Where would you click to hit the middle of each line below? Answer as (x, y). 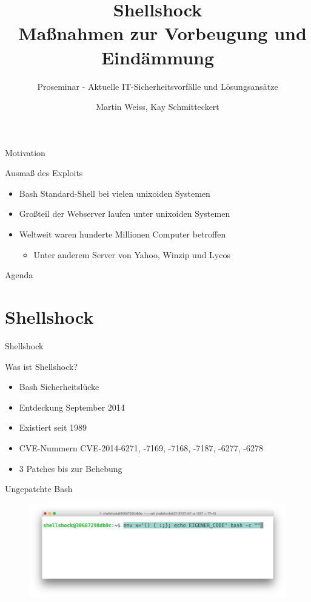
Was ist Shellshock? (42, 366)
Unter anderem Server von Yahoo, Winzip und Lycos (132, 254)
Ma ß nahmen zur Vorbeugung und (162, 33)
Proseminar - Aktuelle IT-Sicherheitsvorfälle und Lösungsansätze (158, 86)
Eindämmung (158, 57)
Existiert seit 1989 (53, 427)
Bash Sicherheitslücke (59, 387)
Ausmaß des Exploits (44, 173)
